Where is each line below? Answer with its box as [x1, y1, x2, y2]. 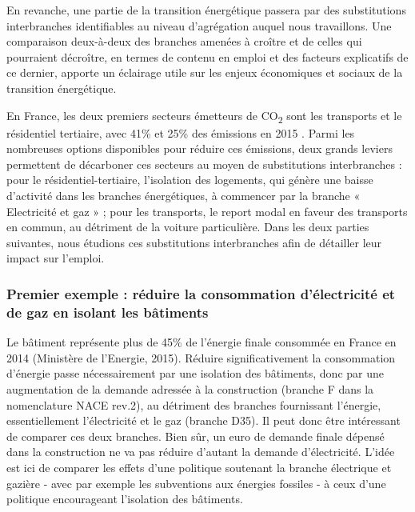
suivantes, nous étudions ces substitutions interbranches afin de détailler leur [6, 234, 382, 250]
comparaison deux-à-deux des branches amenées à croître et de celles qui [6, 33, 362, 50]
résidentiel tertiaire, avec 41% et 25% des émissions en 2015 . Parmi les [6, 124, 355, 141]
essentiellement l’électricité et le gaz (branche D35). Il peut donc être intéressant [6, 412, 401, 429]
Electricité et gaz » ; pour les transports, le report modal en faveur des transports [6, 202, 408, 219]
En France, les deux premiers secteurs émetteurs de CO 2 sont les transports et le [6, 106, 402, 126]
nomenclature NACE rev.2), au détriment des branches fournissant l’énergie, [6, 396, 381, 413]
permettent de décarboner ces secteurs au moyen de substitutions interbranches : [6, 155, 402, 172]
